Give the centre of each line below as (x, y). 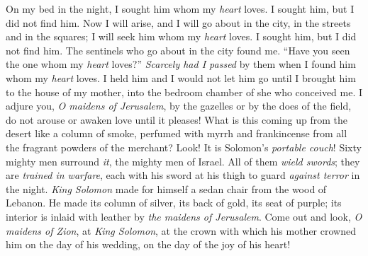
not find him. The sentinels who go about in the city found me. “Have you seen (178, 50)
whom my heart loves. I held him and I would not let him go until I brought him (181, 77)
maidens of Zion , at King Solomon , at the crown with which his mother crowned (181, 230)
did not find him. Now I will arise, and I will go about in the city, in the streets (178, 22)
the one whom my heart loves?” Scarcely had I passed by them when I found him (181, 64)
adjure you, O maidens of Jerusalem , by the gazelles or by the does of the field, (179, 106)
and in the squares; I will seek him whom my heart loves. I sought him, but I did (181, 36)
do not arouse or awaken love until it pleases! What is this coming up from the (177, 119)
